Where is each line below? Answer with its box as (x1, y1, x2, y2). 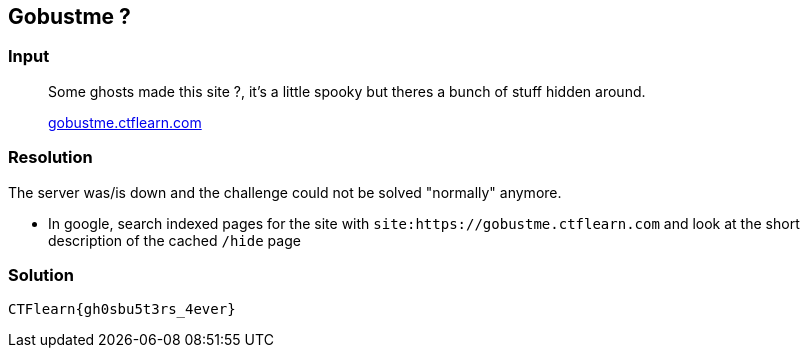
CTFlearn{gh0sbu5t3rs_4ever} (8, 301, 236, 318)
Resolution (8, 147, 93, 168)
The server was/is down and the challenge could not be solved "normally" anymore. (8, 183, 562, 201)
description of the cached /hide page (48, 231, 301, 249)
